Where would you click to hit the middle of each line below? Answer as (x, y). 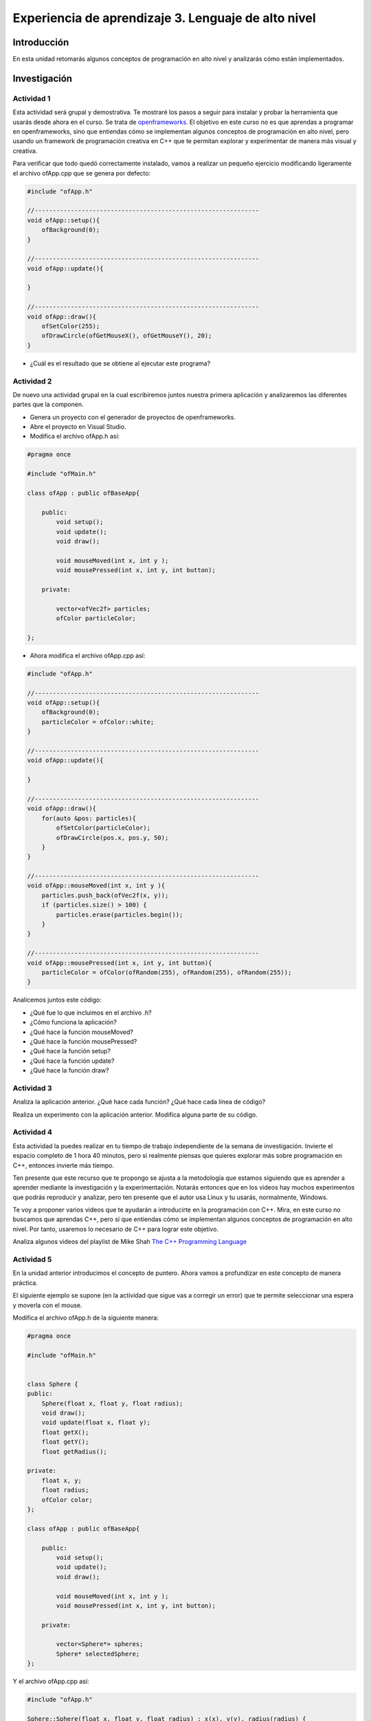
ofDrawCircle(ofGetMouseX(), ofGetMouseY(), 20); (127, 336)
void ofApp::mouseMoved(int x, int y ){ (96, 886)
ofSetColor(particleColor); (103, 828)
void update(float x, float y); (96, 1423)
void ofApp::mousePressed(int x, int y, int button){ (120, 963)
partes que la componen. (48, 404)
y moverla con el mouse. (47, 1305)
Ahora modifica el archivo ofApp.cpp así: (88, 655)
